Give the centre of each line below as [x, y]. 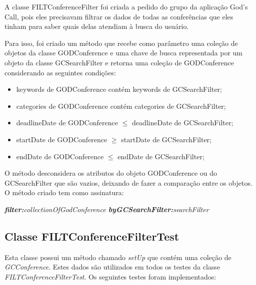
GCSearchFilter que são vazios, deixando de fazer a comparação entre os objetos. [128, 182]
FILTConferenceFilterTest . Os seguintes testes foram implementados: [110, 276]
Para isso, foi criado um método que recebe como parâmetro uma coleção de [121, 43]
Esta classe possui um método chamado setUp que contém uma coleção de [118, 257]
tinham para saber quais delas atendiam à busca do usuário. [97, 26]
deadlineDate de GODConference [67, 123]
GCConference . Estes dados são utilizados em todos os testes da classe [112, 267]
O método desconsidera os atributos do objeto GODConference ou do [111, 173]
